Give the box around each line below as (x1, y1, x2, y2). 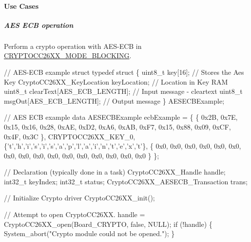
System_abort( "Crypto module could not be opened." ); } (4, 228, 175, 239)
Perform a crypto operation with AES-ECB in (4, 41, 142, 51)
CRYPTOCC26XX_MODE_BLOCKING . (4, 50, 132, 61)
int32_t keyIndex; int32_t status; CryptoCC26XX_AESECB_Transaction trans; (4, 176, 248, 186)
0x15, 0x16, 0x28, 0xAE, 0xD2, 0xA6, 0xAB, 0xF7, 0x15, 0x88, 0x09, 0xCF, (4, 121, 231, 132)
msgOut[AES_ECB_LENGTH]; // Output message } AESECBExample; (4, 95, 225, 106)
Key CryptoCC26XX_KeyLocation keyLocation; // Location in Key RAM (4, 76, 228, 87)
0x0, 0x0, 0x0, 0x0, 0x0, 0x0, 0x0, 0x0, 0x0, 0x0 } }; (4, 150, 159, 160)
